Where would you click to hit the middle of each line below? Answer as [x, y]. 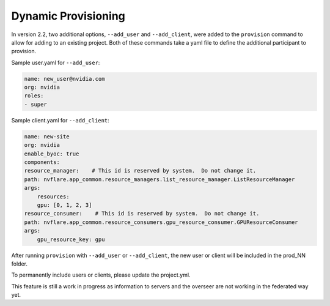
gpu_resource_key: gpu [71, 239]
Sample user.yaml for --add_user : [56, 62]
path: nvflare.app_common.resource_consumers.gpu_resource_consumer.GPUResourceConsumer [161, 222]
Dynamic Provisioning [68, 16]
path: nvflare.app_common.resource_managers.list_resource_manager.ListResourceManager [159, 179]
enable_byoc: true [52, 154]
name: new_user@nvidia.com [64, 79]
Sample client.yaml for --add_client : [60, 120]
